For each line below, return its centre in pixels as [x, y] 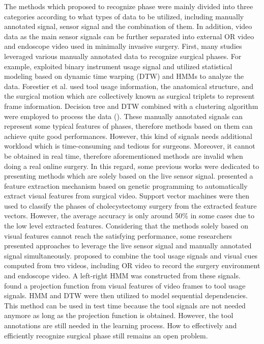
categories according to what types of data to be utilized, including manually [124, 16]
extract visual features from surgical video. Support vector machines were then [127, 196]
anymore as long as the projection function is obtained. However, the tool [119, 315]
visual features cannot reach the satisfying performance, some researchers [118, 235]
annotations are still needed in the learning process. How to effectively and [121, 325]
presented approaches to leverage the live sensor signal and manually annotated [128, 246]
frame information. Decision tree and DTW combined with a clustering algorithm [131, 106]
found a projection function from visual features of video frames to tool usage [125, 285]
